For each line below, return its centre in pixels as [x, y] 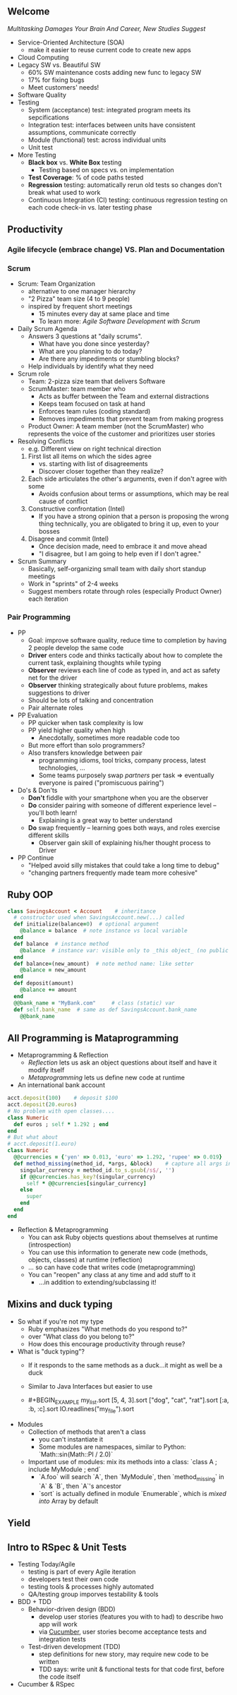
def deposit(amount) [44, 983]
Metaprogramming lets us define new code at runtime [107, 1078]
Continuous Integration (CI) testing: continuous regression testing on [128, 200]
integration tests [62, 1639]
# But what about [33, 1137]
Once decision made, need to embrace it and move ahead [123, 546]
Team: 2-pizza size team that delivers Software [97, 381]
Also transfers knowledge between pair [85, 753]
